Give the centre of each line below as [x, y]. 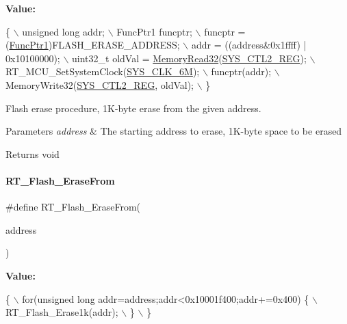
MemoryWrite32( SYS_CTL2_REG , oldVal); [100, 84]
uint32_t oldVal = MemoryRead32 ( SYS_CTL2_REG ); [189, 58]
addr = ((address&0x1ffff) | [249, 45]
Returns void [33, 153]
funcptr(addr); [241, 71]
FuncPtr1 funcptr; [154, 31]
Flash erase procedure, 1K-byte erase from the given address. [133, 108]
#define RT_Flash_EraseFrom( [73, 207]
